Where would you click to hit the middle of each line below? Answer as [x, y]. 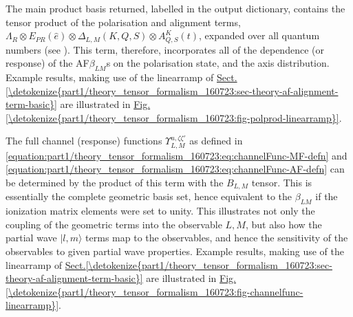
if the [327, 196]
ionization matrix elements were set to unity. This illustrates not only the [160, 211]
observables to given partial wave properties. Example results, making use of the [175, 251]
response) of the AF [47, 63]
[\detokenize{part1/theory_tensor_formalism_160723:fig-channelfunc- [154, 291]
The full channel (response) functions [84, 141]
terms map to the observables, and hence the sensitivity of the [217, 238]
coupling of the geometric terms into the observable [114, 224]
